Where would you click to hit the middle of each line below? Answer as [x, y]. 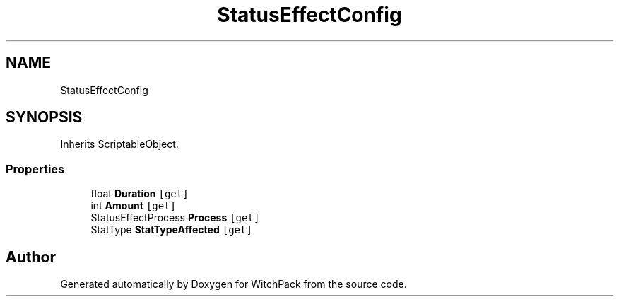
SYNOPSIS [44, 117]
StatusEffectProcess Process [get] [175, 218]
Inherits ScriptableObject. [119, 144]
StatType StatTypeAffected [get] [171, 230]
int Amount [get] [134, 206]
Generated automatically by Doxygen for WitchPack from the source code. [234, 284]
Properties [35, 169]
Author [31, 257]
